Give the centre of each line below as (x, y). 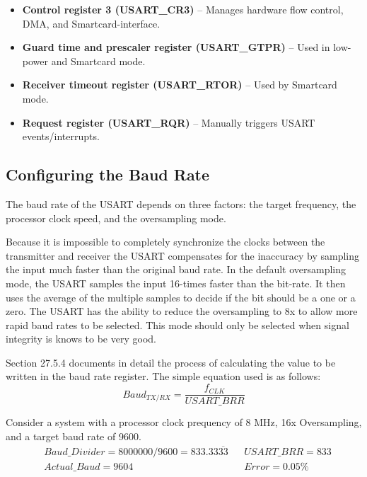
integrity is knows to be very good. (81, 339)
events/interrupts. (61, 136)
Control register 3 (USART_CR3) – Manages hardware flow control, (183, 9)
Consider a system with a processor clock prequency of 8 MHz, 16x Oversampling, (184, 422)
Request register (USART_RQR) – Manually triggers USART (169, 122)
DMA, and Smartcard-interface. (91, 23)
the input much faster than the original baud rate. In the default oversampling (176, 269)
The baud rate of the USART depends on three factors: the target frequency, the (181, 203)
